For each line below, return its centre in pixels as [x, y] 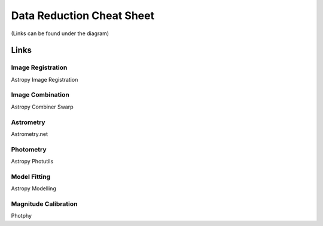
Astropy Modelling [33, 188]
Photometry [29, 149]
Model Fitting [31, 177]
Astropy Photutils [32, 162]
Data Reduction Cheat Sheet [83, 16]
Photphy [22, 216]
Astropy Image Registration [45, 79]
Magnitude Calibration [44, 204]
